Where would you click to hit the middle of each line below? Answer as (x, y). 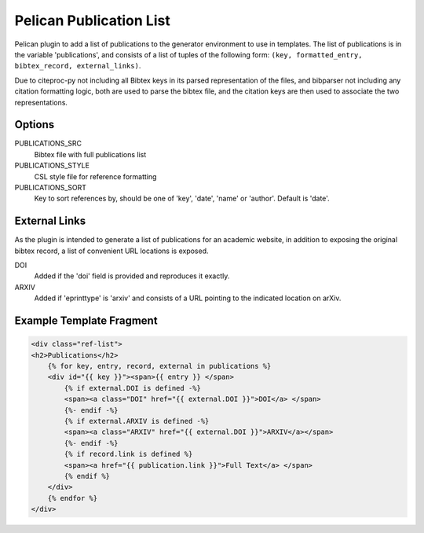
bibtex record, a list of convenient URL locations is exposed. (111, 251)
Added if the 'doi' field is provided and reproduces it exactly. (132, 276)
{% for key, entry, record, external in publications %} (159, 366)
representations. (41, 102)
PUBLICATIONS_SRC (48, 143)
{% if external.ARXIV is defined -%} (137, 421)
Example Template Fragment (86, 321)
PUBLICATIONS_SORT (50, 187)
